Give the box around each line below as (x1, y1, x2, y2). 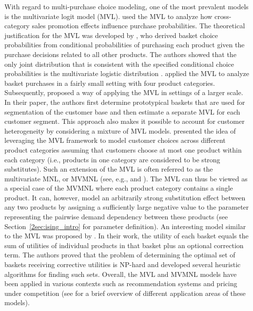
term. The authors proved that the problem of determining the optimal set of (4, 250, 235, 260)
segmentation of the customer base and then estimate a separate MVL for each (4, 106, 240, 117)
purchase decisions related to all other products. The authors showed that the (4, 49, 236, 59)
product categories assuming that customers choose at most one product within (4, 144, 242, 155)
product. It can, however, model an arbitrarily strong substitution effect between (4, 192, 246, 202)
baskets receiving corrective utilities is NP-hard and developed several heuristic (4, 259, 241, 270)
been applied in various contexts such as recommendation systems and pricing (4, 278, 237, 289)
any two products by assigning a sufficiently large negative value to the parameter (4, 202, 249, 212)
